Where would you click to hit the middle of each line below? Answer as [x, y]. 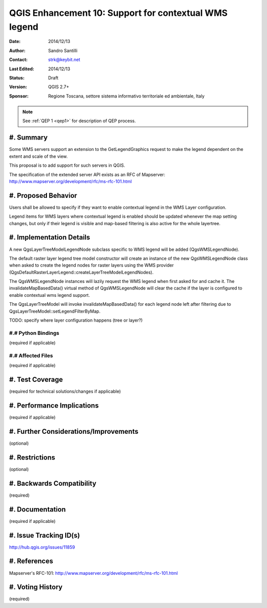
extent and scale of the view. [38, 156]
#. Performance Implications [54, 406]
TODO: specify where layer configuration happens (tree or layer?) [76, 320]
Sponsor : [19, 96]
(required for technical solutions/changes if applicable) [65, 391]
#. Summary [28, 138]
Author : [17, 50]
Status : [17, 78]
